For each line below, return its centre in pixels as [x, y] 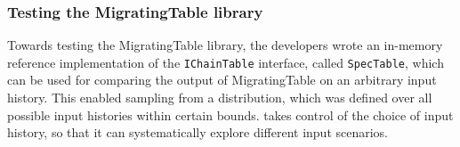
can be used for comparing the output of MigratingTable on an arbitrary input [222, 80]
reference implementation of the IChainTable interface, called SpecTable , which [226, 62]
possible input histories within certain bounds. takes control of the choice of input [230, 114]
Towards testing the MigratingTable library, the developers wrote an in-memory [225, 45]
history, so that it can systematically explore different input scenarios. [198, 132]
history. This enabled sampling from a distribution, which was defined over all [220, 98]
